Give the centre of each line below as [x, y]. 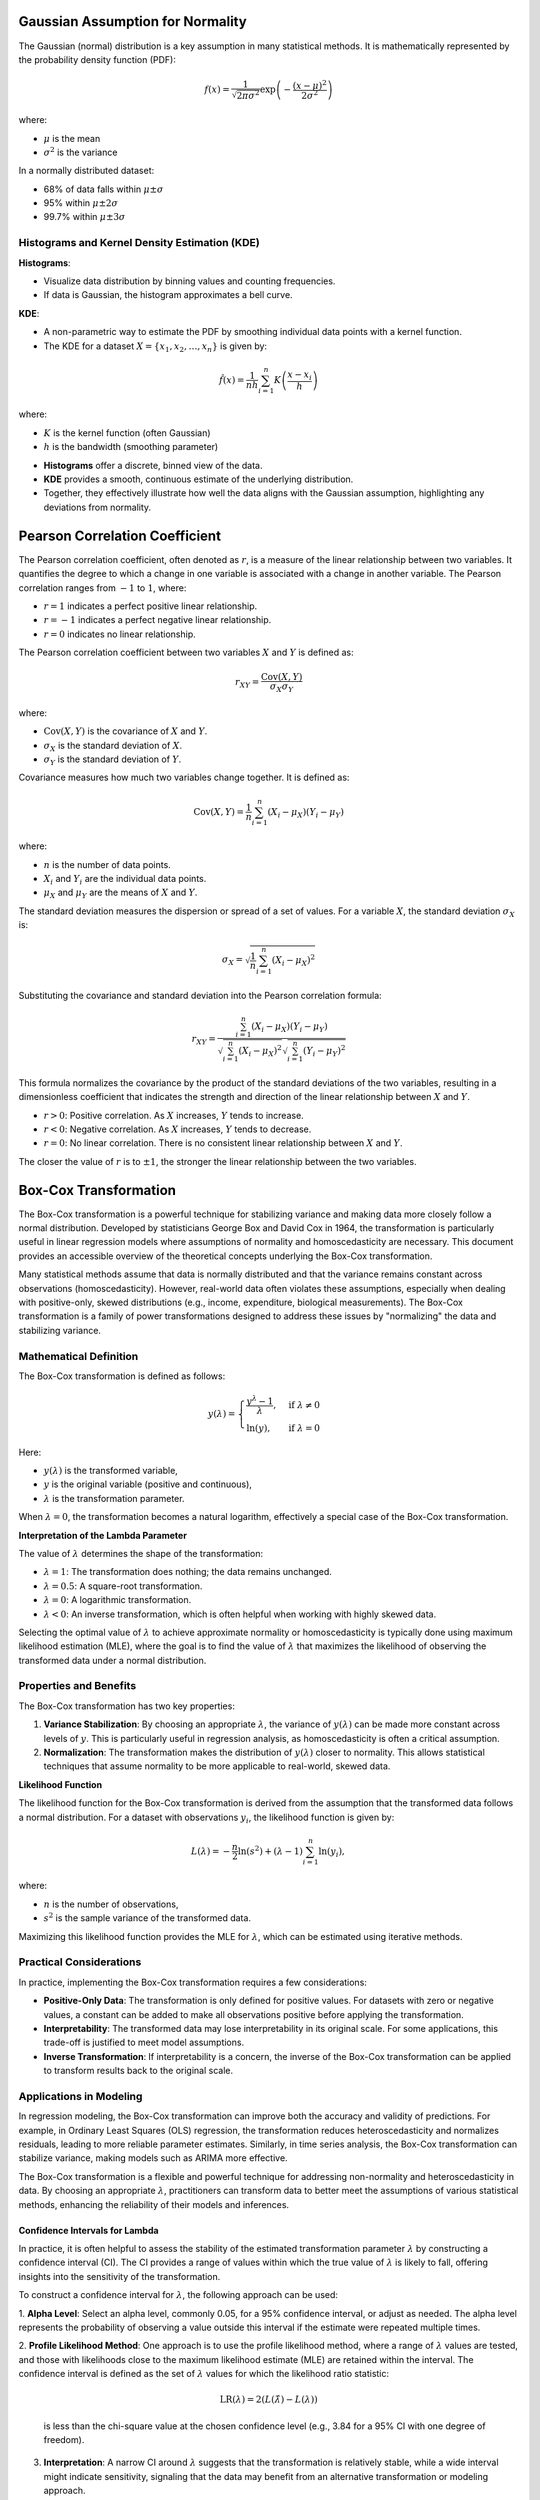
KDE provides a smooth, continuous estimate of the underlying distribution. [198, 479]
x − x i [299, 376]
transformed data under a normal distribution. [112, 1660]
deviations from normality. [97, 507]
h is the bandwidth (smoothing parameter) [131, 447]
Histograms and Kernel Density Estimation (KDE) [139, 243]
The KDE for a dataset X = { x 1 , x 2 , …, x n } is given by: [155, 347]
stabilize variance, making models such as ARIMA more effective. [153, 2158]
